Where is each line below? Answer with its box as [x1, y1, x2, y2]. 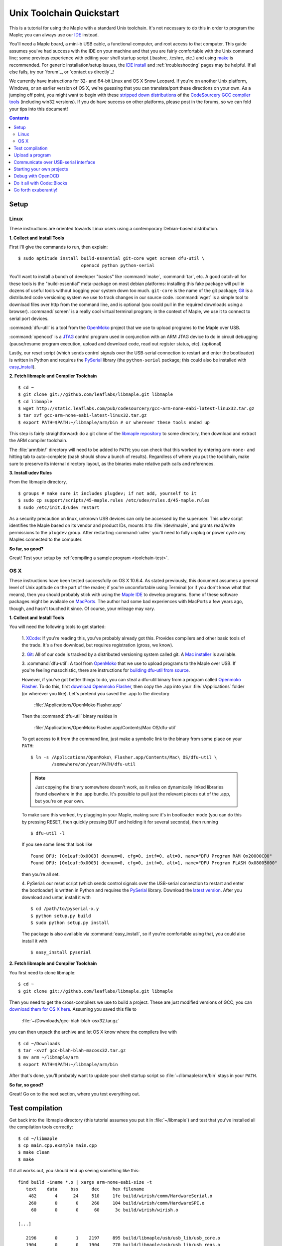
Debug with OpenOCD [13, 173, 60, 179]
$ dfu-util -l [30, 830, 65, 836]
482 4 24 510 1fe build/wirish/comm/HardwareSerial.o [28, 1193, 213, 1199]
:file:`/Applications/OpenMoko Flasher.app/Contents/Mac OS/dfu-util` [34, 724, 177, 730]
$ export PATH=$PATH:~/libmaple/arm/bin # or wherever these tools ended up [18, 419, 210, 425]
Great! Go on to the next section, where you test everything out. [9, 1090, 141, 1096]
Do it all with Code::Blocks [13, 180, 68, 186]
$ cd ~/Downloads [18, 1041, 60, 1046]
